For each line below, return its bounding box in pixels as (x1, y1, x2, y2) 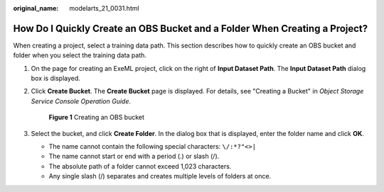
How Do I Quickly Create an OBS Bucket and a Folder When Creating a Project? (13, 22, 368, 35)
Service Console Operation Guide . (31, 96, 132, 106)
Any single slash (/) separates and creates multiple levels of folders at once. (48, 172, 272, 181)
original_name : (13, 4, 59, 12)
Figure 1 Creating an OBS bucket (48, 113, 145, 122)
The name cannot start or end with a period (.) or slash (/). (48, 152, 220, 161)
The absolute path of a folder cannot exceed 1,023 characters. (48, 162, 232, 170)
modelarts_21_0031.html (69, 4, 139, 12)
